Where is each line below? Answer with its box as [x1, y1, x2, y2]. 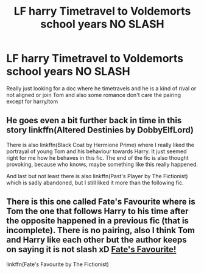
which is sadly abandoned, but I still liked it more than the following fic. [6, 179, 184, 186]
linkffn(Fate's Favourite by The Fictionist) [6, 261, 110, 268]
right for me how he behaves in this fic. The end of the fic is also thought [6, 154, 189, 161]
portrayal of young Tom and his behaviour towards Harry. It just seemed [6, 148, 187, 155]
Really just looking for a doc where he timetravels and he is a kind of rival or [6, 84, 197, 92]
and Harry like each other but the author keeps [6, 235, 187, 245]
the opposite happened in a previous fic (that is [6, 215, 189, 226]
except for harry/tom [6, 98, 58, 105]
